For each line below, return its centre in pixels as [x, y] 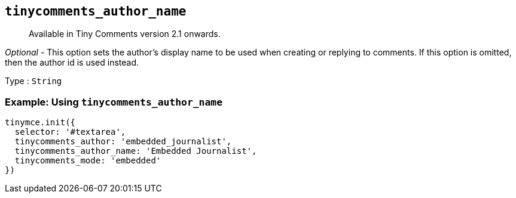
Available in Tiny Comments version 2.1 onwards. [125, 34]
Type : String [33, 81]
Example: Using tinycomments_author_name [114, 102]
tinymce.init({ [40, 123]
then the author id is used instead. [72, 63]
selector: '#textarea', [70, 132]
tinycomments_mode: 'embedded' [88, 161]
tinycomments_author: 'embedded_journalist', [123, 142]
